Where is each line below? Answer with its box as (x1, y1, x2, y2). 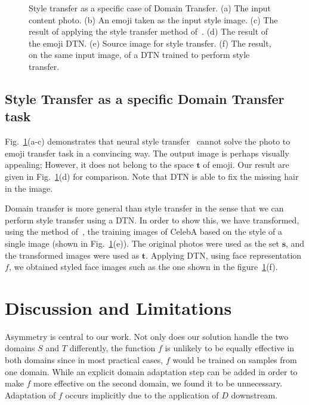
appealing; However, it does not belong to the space (5, 158, 194, 171)
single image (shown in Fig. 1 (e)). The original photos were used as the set (5, 237, 279, 249)
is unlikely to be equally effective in (165, 342, 295, 354)
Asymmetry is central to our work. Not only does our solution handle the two (5, 330, 289, 342)
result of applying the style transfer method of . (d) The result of (29, 25, 268, 38)
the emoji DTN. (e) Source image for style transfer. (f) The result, (29, 36, 271, 49)
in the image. (5, 182, 53, 194)
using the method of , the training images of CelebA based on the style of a (5, 225, 283, 238)
